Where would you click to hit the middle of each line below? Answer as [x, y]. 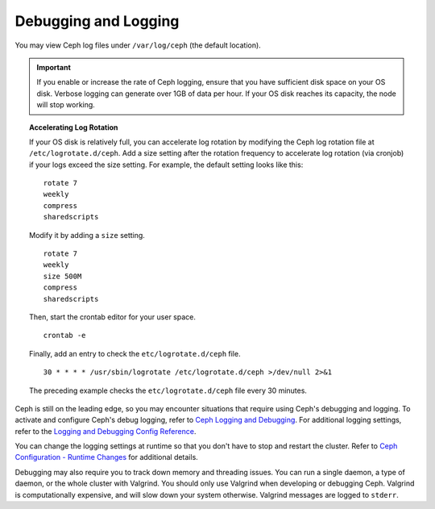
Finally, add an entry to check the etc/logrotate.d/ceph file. [135, 353]
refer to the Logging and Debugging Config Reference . [106, 431]
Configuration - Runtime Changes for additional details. [107, 457]
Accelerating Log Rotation [74, 127]
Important [54, 67]
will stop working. [66, 105]
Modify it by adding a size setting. [87, 235]
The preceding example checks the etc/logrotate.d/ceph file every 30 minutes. [168, 390]
